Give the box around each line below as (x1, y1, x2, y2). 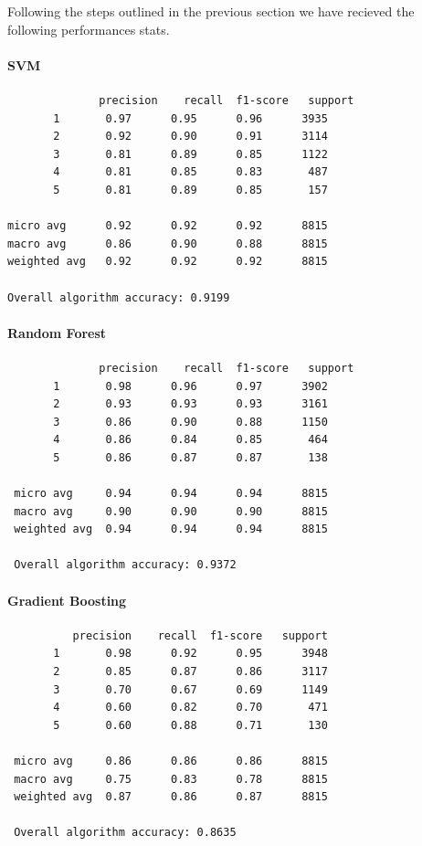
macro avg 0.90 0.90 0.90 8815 (14, 504, 328, 518)
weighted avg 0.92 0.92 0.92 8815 (7, 255, 328, 269)
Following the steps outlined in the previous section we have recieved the (7, 2, 415, 20)
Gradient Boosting (7, 590, 127, 609)
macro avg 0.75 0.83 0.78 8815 (14, 772, 328, 786)
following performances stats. (7, 19, 170, 38)
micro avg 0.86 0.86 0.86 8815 (14, 754, 328, 767)
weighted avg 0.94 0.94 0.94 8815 (14, 523, 328, 536)
